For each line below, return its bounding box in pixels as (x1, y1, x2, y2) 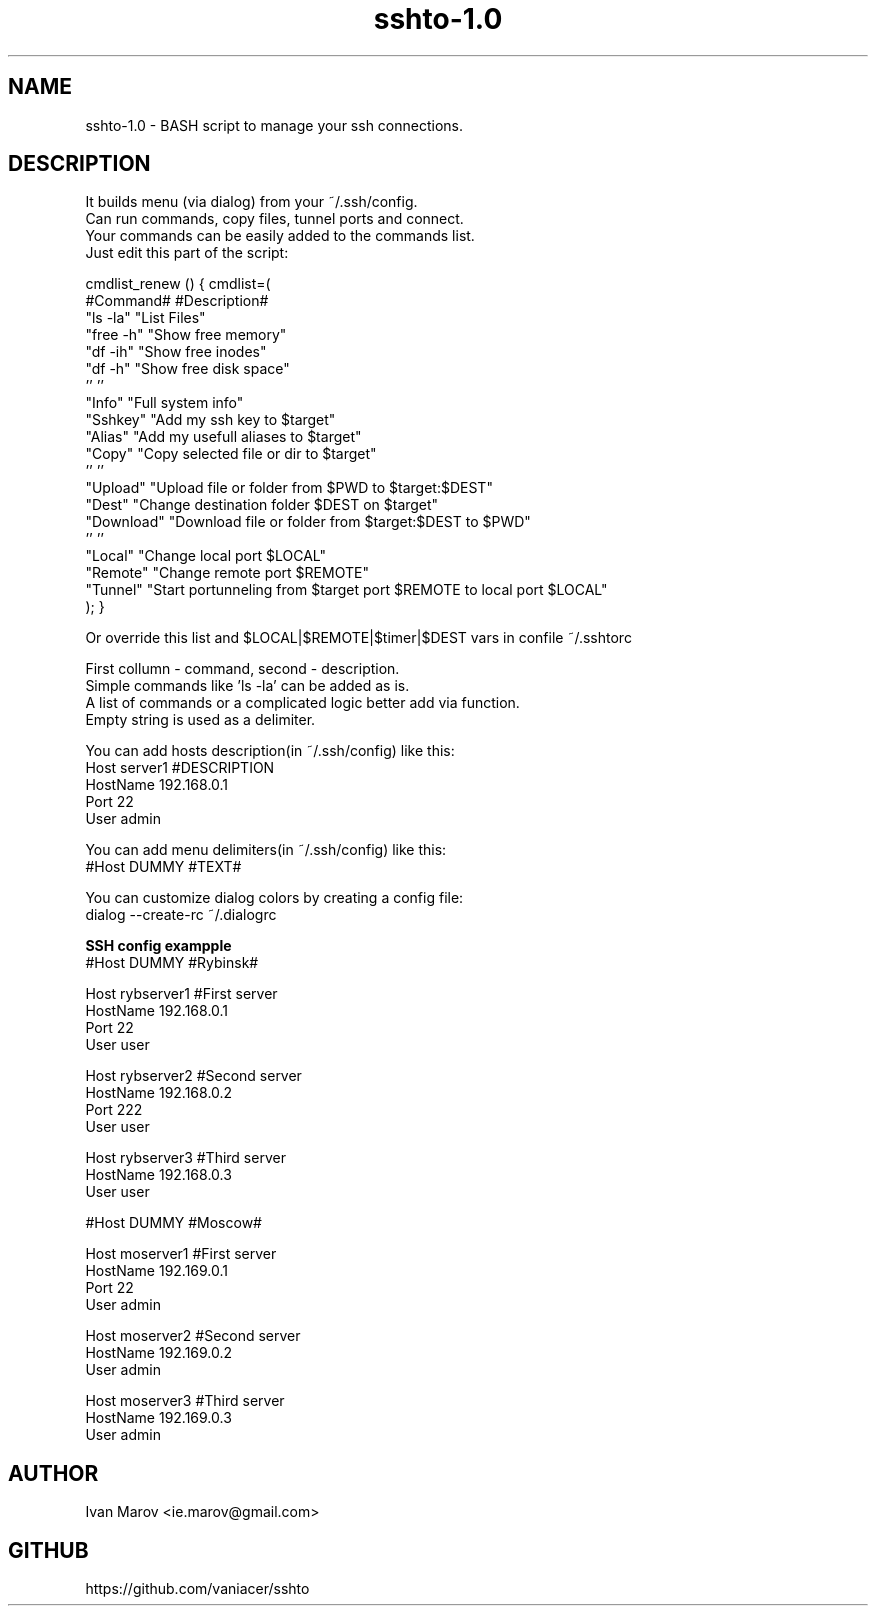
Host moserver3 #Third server (85, 1392, 285, 1410)
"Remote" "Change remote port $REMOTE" (85, 564, 369, 582)
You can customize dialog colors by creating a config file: (85, 889, 464, 907)
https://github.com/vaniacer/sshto (85, 1580, 310, 1598)
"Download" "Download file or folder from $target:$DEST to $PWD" (85, 513, 531, 531)
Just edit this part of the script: (85, 244, 289, 262)
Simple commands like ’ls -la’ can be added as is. (85, 677, 410, 695)
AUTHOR (8, 1460, 99, 1486)
